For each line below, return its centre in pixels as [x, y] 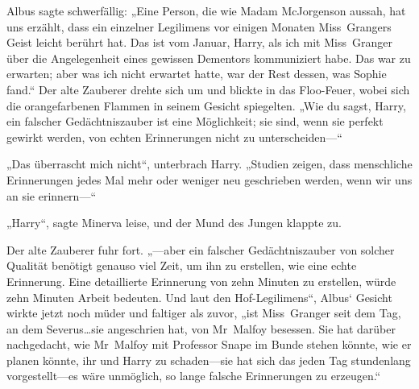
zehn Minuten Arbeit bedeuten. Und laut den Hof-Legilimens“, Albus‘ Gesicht [199, 297]
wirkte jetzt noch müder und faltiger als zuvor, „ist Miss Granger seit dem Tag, [204, 313]
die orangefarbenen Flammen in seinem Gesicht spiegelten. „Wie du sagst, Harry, [206, 105]
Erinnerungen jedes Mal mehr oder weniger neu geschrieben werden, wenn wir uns [209, 179]
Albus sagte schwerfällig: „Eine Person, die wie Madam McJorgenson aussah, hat [206, 10]
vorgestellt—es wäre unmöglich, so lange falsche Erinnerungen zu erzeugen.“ [194, 376]
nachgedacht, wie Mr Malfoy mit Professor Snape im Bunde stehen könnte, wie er [209, 344]
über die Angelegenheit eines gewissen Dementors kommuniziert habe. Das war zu [209, 58]
